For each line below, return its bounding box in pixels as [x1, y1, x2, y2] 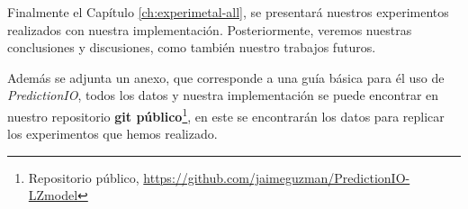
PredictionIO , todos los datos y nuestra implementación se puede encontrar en [7, 86, 439, 104]
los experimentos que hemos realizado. [7, 124, 218, 143]
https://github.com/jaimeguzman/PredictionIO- [143, 168, 410, 186]
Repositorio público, [28, 168, 139, 186]
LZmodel [28, 186, 78, 204]
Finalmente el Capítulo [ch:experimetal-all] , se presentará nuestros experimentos [7, 3, 449, 21]
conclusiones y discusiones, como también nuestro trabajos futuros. [7, 38, 376, 57]
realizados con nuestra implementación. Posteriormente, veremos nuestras [7, 20, 412, 39]
